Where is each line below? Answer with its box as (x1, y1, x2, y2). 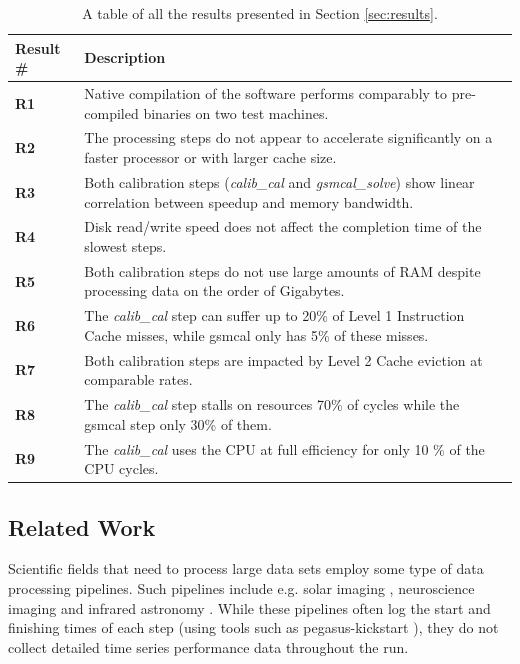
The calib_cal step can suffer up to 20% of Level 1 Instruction (84, 305, 465, 326)
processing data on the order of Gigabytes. (84, 280, 345, 301)
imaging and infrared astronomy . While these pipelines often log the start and (8, 597, 491, 618)
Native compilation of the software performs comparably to (84, 83, 448, 104)
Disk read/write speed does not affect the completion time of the (84, 216, 482, 237)
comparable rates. (84, 369, 193, 390)
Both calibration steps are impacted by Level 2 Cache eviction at (84, 349, 483, 370)
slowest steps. (84, 235, 167, 256)
